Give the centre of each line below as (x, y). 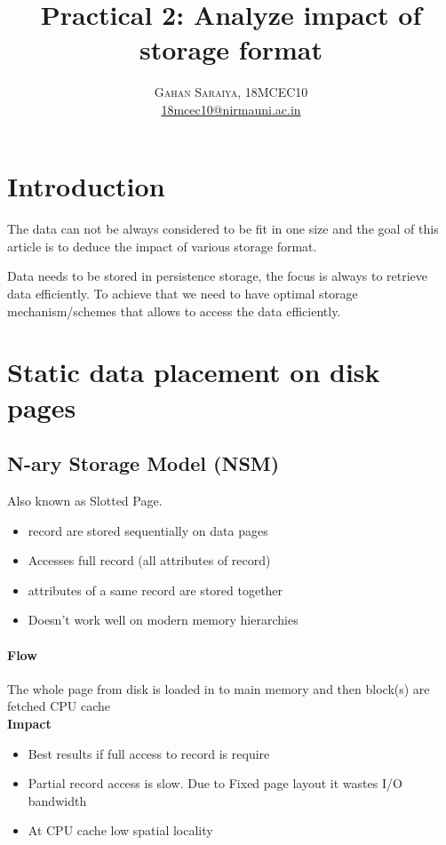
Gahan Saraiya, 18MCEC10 (231, 92)
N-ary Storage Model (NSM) (143, 463)
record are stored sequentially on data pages (148, 530)
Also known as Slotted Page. (85, 501)
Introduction (86, 185)
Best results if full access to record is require (149, 753)
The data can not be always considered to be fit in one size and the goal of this (223, 229)
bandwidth (57, 800)
